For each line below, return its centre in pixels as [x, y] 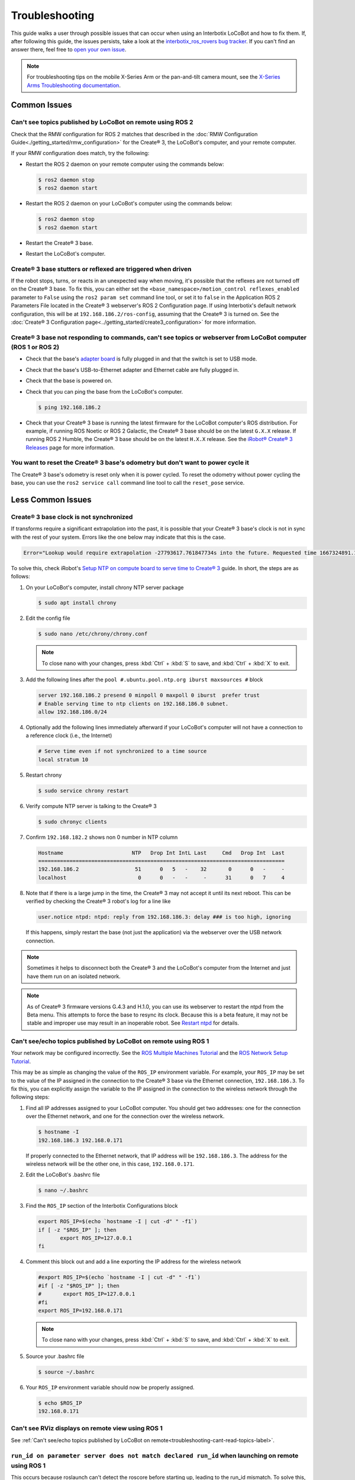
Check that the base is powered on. [69, 381]
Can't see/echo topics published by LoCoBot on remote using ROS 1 [110, 1041]
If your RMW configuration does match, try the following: [80, 153]
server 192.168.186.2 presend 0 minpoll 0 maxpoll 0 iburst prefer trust [149, 695]
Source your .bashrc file [55, 1356]
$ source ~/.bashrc [66, 1372]
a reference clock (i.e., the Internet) [69, 736]
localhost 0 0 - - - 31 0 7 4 [162, 877]
